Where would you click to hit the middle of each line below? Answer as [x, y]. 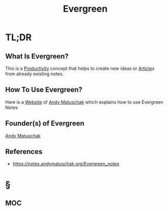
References [24, 152]
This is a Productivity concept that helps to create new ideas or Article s [80, 68]
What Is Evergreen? [37, 56]
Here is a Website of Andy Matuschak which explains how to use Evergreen [84, 102]
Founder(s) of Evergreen [45, 123]
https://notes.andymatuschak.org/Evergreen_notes [66, 164]
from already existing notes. [35, 74]
